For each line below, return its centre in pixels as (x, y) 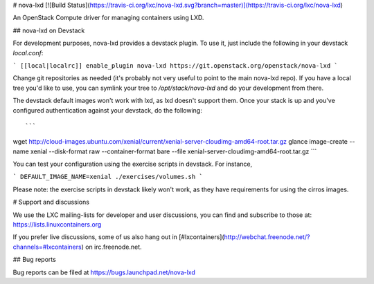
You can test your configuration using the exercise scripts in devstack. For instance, (133, 164)
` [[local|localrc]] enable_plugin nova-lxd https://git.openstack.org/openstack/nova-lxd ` (176, 65)
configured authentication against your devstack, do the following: (107, 110)
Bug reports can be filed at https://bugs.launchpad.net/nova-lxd (104, 272)
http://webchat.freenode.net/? (267, 237)
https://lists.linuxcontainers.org (57, 225)
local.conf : (28, 53)
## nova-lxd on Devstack (49, 30)
